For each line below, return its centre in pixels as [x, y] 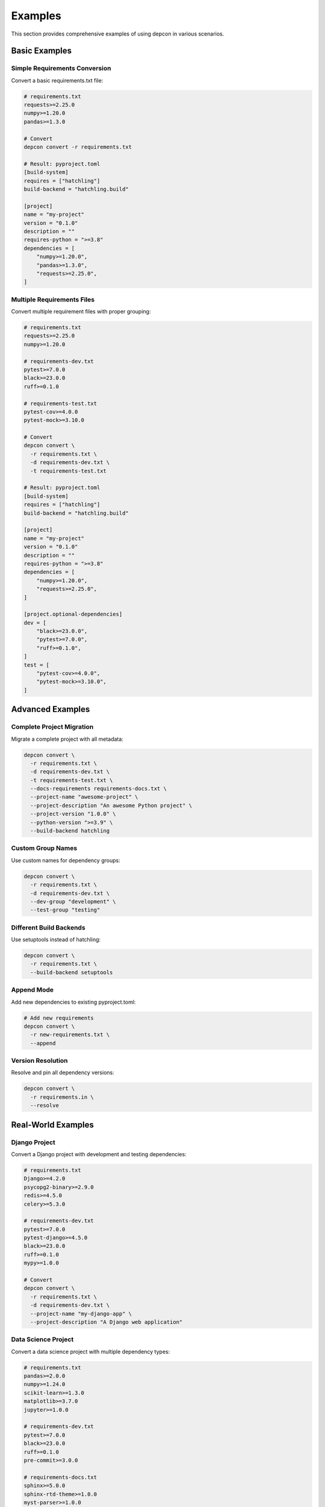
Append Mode [32, 990]
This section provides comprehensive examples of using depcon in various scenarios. [118, 34]
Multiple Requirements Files [53, 300]
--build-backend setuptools [72, 972]
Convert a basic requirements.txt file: [57, 80]
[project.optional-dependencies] [73, 614]
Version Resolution [40, 1061]
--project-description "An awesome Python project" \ [111, 805]
